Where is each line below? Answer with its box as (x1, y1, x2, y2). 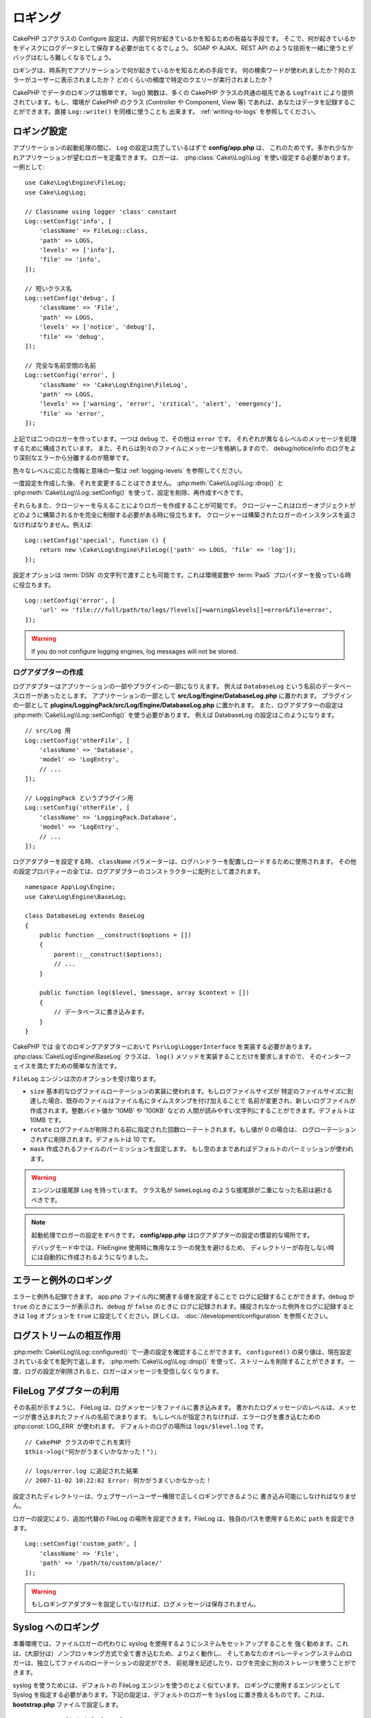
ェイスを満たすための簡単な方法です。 (12, 1062, 121, 1070)
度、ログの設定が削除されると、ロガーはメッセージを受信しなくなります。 (12, 1367, 223, 1375)
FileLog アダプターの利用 (12, 1385, 120, 1396)
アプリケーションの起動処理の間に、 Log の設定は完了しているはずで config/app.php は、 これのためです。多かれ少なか (12, 144, 354, 152)
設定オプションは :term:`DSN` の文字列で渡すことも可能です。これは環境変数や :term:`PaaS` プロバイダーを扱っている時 (12, 571, 352, 579)
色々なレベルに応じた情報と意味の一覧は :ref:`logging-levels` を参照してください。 (12, 466, 246, 474)
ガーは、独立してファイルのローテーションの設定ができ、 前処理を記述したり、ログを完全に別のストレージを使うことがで (12, 1659, 357, 1666)
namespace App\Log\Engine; (25, 883, 116, 891)
